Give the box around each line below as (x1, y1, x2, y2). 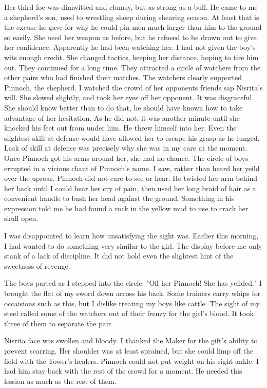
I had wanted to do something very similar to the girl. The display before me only (4, 240, 262, 251)
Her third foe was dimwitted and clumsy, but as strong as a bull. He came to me (4, 2, 258, 12)
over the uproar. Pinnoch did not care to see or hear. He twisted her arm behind (4, 173, 257, 183)
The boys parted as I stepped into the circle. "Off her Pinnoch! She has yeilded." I (4, 278, 262, 288)
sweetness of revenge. (4, 260, 70, 271)
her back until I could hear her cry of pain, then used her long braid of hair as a (4, 182, 256, 193)
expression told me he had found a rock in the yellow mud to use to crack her (4, 202, 249, 213)
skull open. (4, 213, 39, 224)
